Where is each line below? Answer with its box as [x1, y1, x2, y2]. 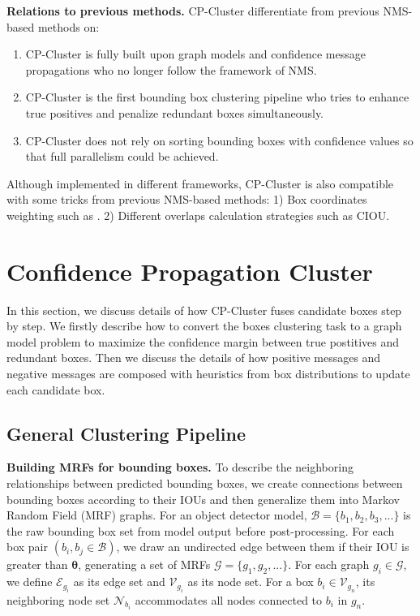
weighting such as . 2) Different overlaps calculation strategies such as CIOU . [6, 206, 390, 223]
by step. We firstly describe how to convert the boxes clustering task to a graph [6, 317, 402, 334]
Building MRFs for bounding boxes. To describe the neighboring [6, 459, 354, 476]
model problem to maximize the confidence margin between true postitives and [6, 333, 400, 350]
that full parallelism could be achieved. [25, 148, 219, 165]
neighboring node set [6, 591, 110, 608]
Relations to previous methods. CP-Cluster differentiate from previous [6, 2, 379, 19]
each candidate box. [6, 381, 105, 398]
